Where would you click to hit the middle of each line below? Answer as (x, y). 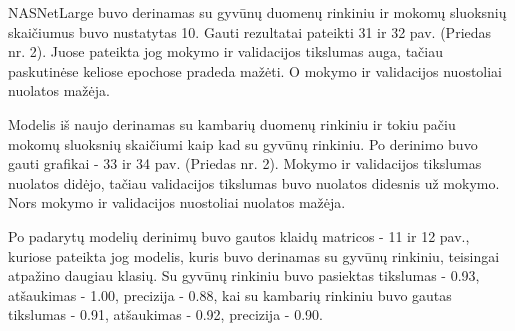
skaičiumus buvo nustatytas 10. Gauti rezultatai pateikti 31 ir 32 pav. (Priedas (250, 31)
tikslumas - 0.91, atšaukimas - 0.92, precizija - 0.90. (165, 314)
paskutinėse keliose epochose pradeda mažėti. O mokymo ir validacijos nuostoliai (255, 70)
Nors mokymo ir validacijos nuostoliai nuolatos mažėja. (177, 202)
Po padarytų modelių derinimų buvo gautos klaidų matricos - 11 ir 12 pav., (239, 235)
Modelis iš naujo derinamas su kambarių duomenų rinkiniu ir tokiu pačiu (232, 123)
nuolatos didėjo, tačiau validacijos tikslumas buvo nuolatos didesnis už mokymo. (254, 182)
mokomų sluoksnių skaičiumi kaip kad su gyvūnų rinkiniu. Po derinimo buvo (243, 143)
